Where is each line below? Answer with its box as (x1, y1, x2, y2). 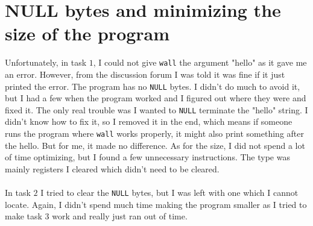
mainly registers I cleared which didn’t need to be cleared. (5, 162, 220, 175)
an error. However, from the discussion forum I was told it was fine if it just (5, 67, 285, 80)
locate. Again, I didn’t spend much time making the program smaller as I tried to (5, 198, 307, 210)
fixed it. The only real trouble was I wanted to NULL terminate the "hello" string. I (5, 103, 308, 116)
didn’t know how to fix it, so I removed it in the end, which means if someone (5, 115, 292, 128)
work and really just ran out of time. (52, 210, 188, 222)
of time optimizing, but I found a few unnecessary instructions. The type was (5, 151, 290, 163)
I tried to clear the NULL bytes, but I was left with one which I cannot (40, 186, 299, 199)
